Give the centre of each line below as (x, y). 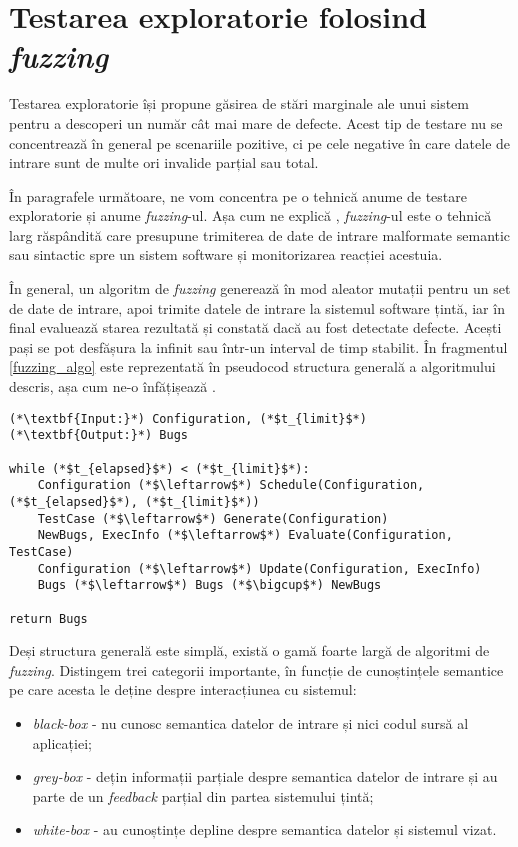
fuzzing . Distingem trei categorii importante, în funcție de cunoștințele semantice (256, 669)
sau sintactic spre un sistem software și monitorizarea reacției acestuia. (226, 254)
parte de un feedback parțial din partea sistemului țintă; (203, 795)
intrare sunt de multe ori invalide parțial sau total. (164, 162)
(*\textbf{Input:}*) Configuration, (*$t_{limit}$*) (188, 418)
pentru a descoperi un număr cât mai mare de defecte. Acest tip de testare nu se (256, 122)
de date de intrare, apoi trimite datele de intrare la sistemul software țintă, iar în (257, 307)
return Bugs (48, 618)
